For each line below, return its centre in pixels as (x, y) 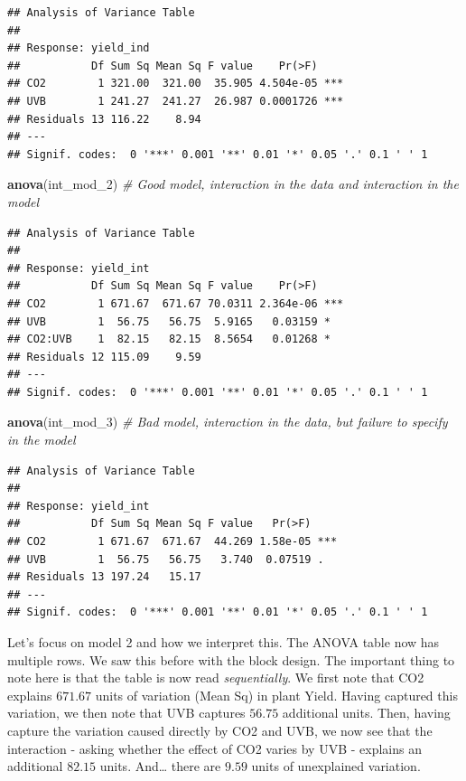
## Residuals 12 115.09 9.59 (104, 357)
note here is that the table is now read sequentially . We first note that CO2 (216, 677)
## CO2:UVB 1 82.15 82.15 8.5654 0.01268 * (169, 339)
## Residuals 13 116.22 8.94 (104, 119)
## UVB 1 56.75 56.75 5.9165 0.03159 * (169, 321)
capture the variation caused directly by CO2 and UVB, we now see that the (220, 730)
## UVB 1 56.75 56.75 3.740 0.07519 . (166, 559)
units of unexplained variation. (336, 766)
